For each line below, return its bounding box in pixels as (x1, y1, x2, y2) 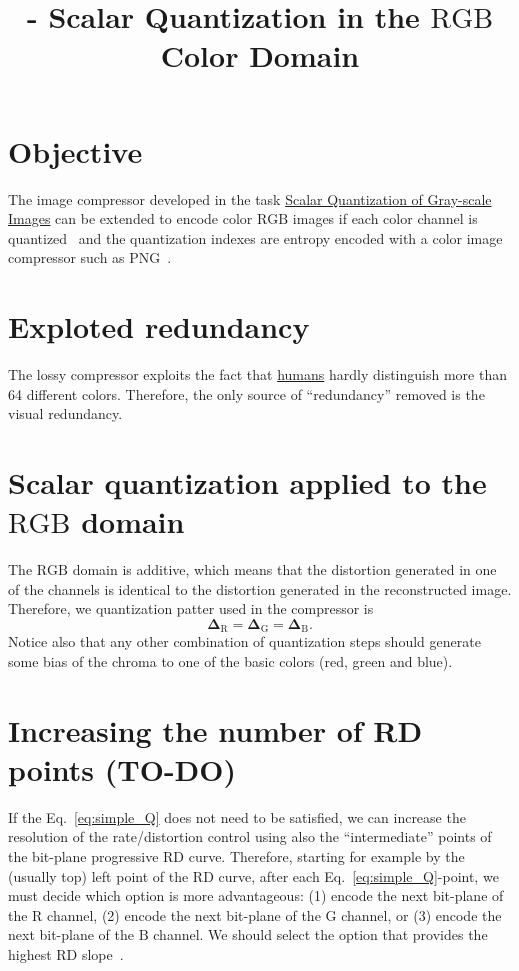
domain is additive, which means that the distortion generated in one (72, 559, 497, 580)
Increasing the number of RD (8, 709, 423, 750)
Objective (8, 130, 143, 171)
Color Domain (160, 35, 360, 76)
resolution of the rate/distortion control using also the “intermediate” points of (8, 826, 492, 847)
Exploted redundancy (8, 306, 310, 347)
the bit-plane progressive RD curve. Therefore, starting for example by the (8, 846, 465, 867)
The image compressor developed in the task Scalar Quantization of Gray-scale (8, 188, 492, 209)
